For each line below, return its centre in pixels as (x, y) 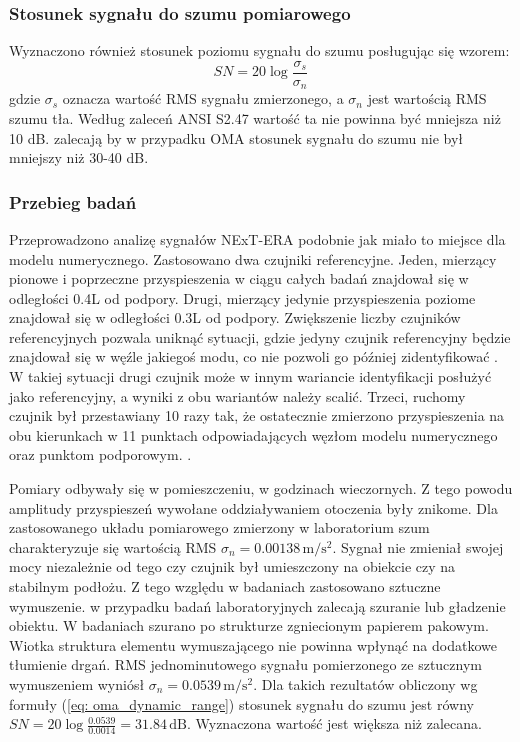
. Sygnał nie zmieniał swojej (418, 546)
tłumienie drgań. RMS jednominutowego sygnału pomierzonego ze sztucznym (245, 664)
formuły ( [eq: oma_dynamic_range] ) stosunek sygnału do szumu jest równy (241, 703)
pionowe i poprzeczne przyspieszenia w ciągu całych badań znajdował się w (239, 278)
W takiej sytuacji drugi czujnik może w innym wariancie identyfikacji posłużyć (250, 376)
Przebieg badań (73, 201)
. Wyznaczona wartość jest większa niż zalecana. (334, 723)
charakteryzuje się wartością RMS (113, 546)
